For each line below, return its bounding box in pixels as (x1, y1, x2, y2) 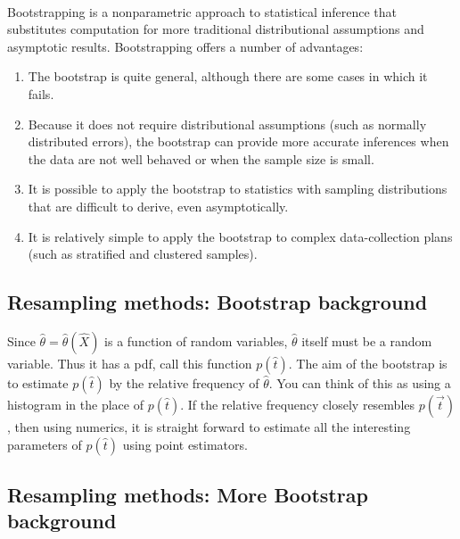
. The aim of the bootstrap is (288, 353, 448, 372)
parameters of (7, 435, 82, 453)
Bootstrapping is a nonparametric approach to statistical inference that (7, 2, 398, 21)
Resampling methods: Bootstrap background (7, 288, 428, 316)
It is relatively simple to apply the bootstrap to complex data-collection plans (28, 227, 453, 245)
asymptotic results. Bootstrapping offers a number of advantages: (7, 37, 364, 55)
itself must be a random (301, 331, 432, 350)
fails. (28, 84, 54, 103)
